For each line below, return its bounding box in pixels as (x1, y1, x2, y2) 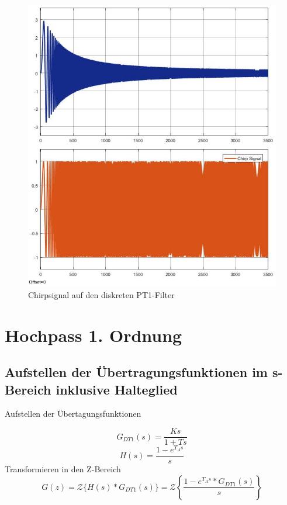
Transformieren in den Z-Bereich (5, 463, 121, 475)
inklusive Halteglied (56, 380, 178, 398)
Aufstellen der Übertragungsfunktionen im (5, 363, 268, 381)
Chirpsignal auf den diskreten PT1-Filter (28, 288, 175, 300)
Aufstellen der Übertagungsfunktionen (5, 407, 141, 420)
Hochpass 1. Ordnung (5, 323, 182, 347)
